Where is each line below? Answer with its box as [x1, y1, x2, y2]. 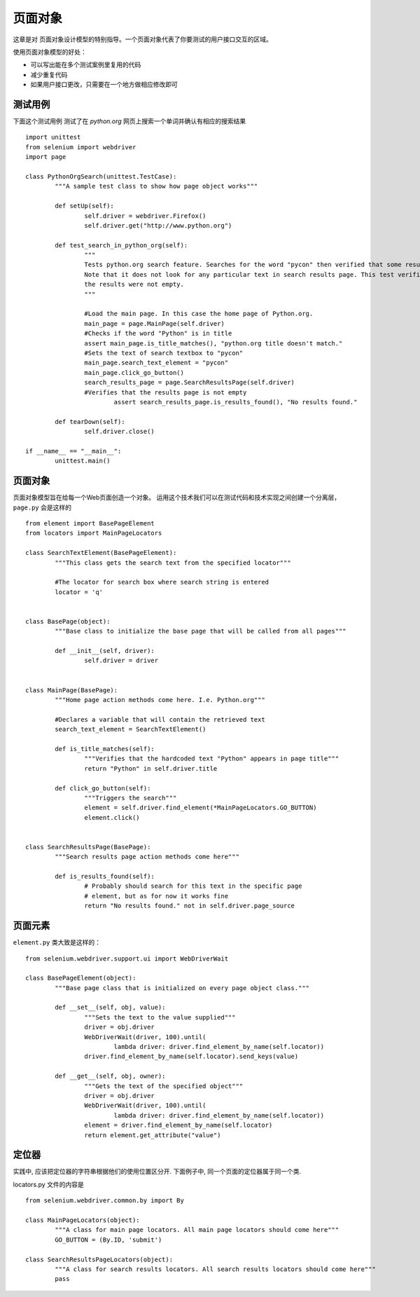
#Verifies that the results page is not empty [84, 388, 247, 396]
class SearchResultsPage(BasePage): [25, 843, 151, 851]
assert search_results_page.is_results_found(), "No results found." [113, 398, 358, 406]
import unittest [25, 133, 81, 142]
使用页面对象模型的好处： [13, 48, 87, 56]
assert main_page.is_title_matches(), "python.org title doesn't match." [84, 339, 343, 347]
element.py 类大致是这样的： [13, 938, 101, 947]
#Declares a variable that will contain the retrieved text [55, 715, 265, 723]
